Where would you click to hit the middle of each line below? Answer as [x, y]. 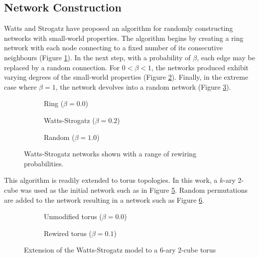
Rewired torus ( [68, 233]
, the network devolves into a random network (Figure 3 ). [143, 86]
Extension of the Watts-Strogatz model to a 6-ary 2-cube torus [120, 250]
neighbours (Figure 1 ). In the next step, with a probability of [97, 57]
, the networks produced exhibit [200, 67]
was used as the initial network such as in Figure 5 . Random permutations [134, 190]
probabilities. [44, 163]
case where [20, 86]
